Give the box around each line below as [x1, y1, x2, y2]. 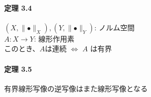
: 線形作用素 [34, 33, 74, 44]
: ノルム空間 [94, 22, 135, 32]
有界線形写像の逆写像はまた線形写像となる [4, 83, 148, 93]
